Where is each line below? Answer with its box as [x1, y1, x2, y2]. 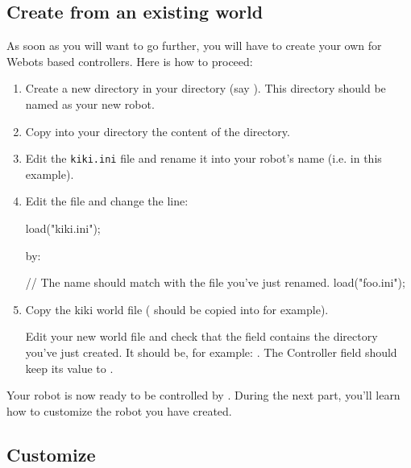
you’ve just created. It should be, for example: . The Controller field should [25, 343, 397, 360]
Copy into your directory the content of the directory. [25, 122, 290, 139]
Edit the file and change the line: [25, 193, 189, 209]
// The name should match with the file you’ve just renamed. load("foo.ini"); [25, 274, 405, 291]
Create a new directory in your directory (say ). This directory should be [25, 80, 386, 97]
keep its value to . [25, 359, 114, 376]
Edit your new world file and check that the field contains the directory [25, 328, 378, 345]
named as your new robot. [25, 95, 155, 112]
